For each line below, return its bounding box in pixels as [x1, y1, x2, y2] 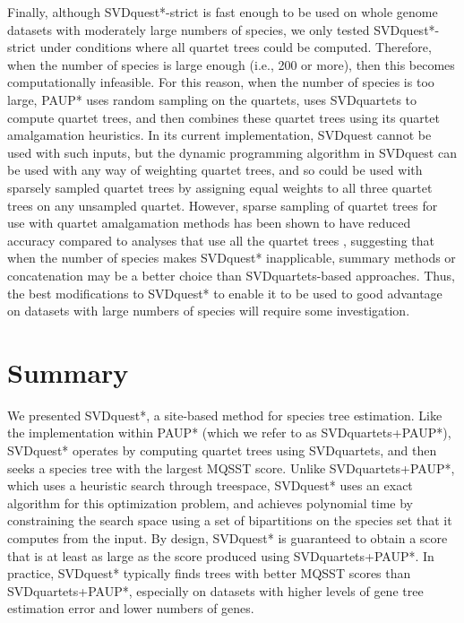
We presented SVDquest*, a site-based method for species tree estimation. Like [7, 405, 443, 424]
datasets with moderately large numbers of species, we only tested [7, 20, 370, 39]
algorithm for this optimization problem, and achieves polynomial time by [7, 493, 413, 512]
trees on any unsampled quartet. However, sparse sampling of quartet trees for [7, 195, 438, 214]
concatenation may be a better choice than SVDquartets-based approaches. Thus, [7, 265, 455, 284]
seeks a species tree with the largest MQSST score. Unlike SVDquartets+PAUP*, [7, 458, 455, 477]
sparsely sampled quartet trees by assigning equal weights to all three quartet [7, 177, 433, 196]
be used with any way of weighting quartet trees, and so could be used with [7, 160, 423, 179]
